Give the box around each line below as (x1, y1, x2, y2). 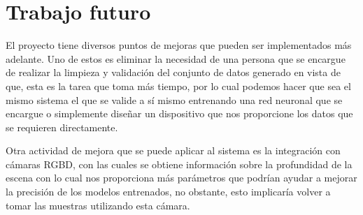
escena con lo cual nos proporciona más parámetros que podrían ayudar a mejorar (6, 170, 357, 185)
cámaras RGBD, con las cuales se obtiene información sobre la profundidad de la (6, 156, 353, 171)
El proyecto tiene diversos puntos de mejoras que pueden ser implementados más (6, 38, 352, 52)
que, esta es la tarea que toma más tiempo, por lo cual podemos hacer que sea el (6, 78, 351, 93)
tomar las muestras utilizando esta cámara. (6, 198, 190, 212)
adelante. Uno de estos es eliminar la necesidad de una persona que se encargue (6, 51, 346, 66)
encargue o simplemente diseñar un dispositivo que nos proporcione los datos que (6, 106, 353, 121)
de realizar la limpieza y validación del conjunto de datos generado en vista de (6, 65, 341, 80)
